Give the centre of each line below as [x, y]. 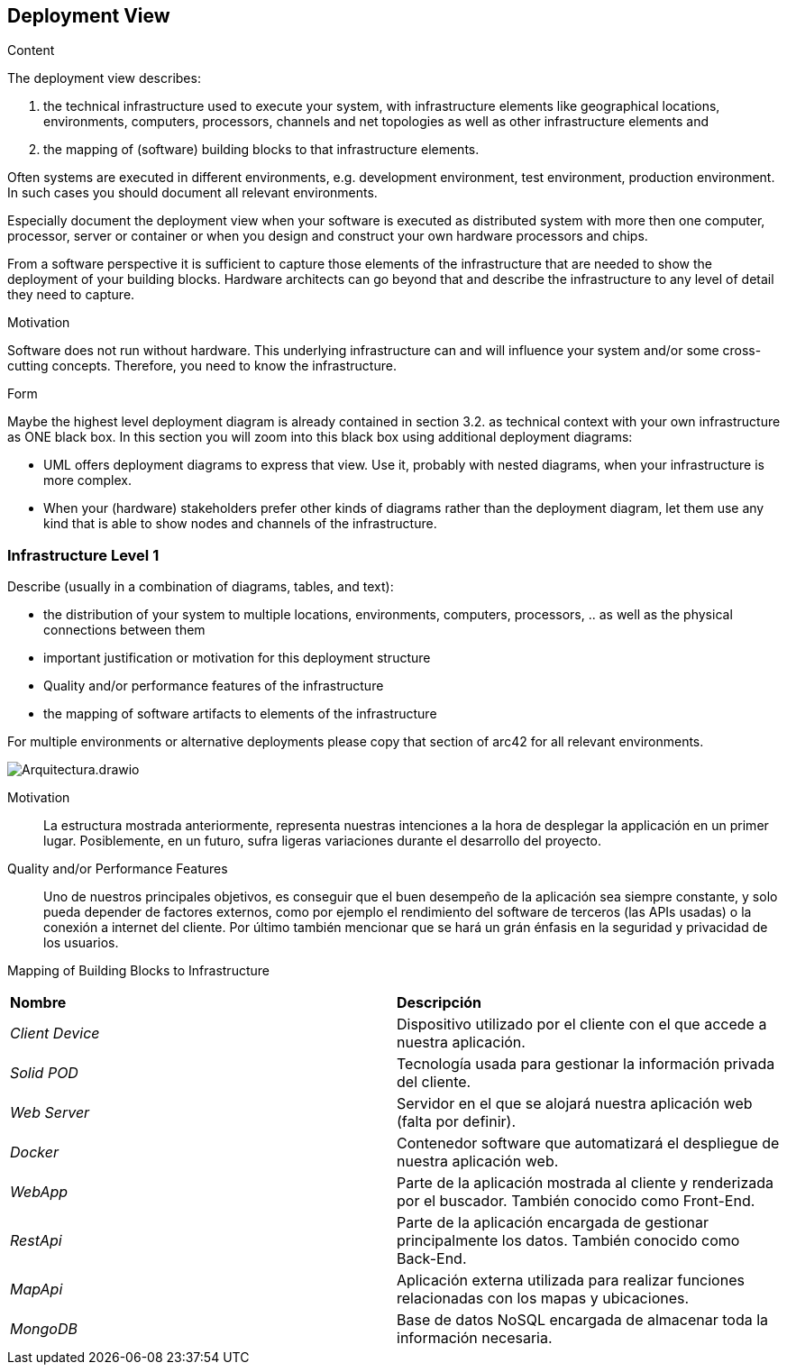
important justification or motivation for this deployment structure [237, 658]
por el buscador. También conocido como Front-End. [576, 1201]
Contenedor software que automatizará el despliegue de [588, 1143]
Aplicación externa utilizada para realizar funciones [571, 1281]
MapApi [37, 1290]
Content [31, 50]
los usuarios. [81, 943]
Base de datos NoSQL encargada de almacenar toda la [583, 1320]
